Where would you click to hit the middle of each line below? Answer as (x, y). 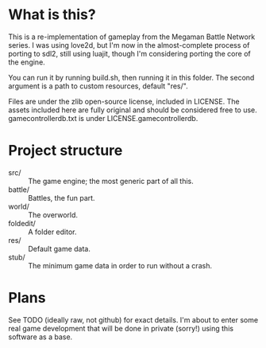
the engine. (27, 62)
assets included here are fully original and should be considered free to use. (133, 110)
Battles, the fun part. (62, 197)
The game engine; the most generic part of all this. (111, 181)
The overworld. (53, 215)
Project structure (66, 151)
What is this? (52, 15)
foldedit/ (22, 223)
